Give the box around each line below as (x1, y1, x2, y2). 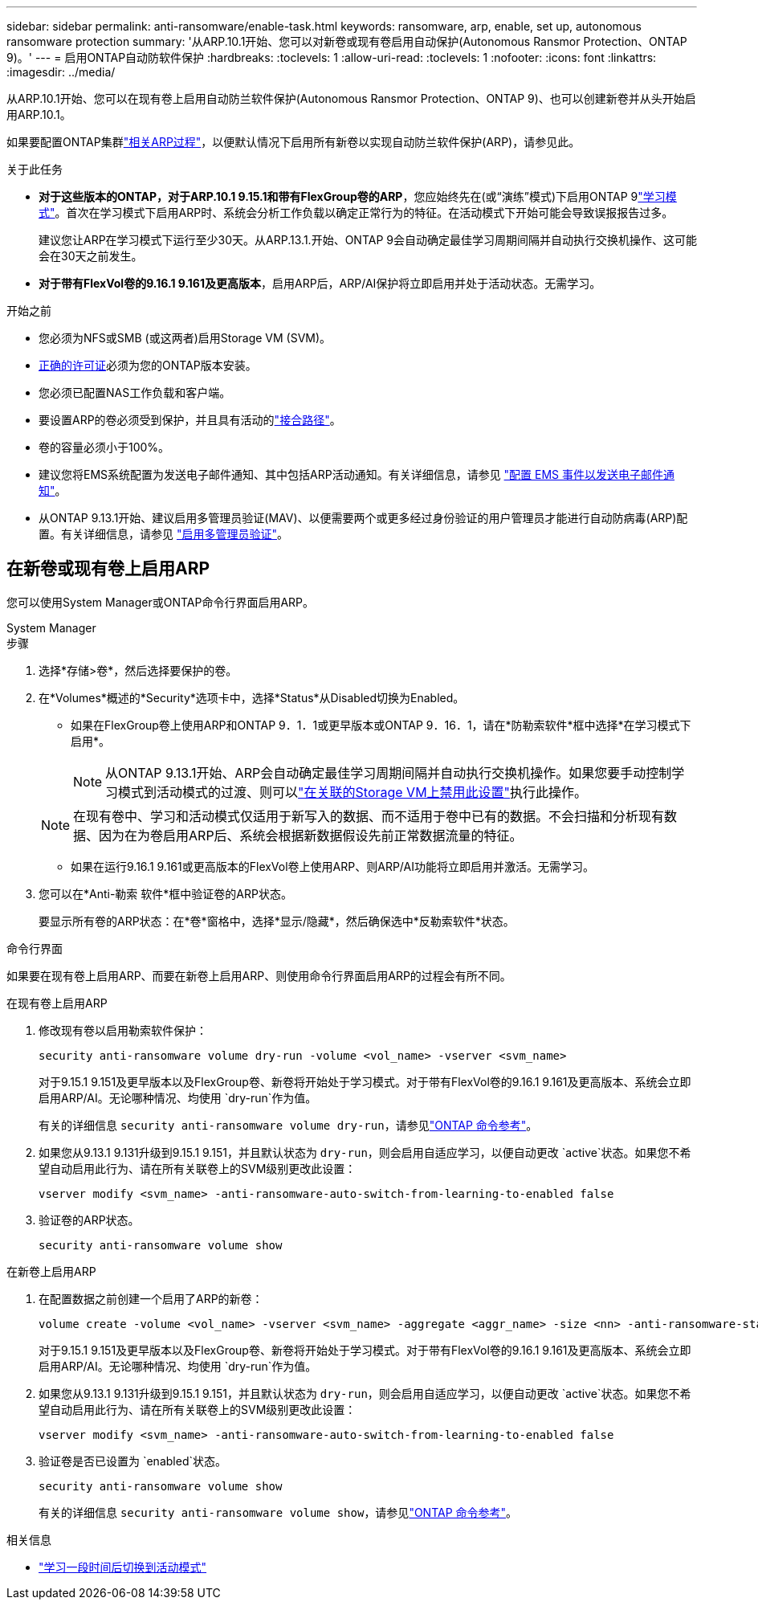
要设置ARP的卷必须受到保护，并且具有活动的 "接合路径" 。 (39, 413, 341, 427)
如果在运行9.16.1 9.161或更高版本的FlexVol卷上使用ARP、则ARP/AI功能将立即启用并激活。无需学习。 (71, 859, 594, 873)
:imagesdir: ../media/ (6, 65, 116, 79)
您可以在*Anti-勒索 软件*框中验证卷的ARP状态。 (39, 886, 292, 901)
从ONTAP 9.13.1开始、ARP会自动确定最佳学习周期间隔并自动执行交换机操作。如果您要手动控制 (105, 764, 672, 781)
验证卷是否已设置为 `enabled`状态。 (39, 1453, 226, 1468)
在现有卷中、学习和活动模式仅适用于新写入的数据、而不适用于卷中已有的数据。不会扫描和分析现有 (73, 807, 665, 824)
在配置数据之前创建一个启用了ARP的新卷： (39, 1291, 263, 1306)
